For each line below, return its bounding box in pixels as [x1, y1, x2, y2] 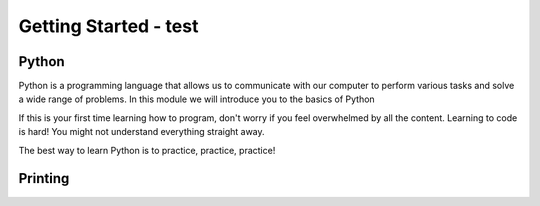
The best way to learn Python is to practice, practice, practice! [18, 144, 276, 156]
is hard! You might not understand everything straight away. [18, 126, 265, 138]
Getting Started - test [18, 15, 199, 37]
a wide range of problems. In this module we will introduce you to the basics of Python [18, 93, 375, 105]
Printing [18, 170, 70, 187]
